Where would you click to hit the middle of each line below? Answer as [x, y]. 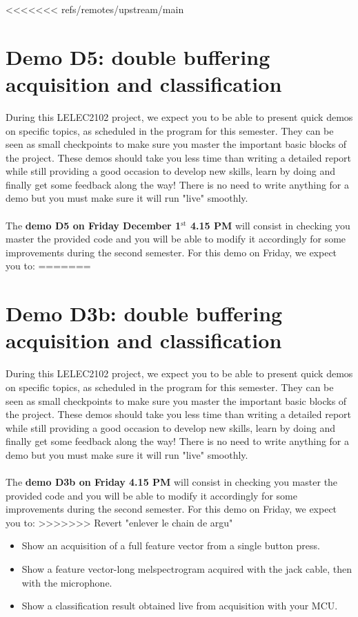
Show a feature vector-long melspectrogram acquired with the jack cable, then [187, 569]
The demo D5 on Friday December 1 [93, 225]
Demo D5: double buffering [138, 56]
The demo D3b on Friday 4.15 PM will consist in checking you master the [172, 482]
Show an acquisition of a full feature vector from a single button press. [171, 545]
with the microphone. [67, 582]
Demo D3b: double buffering [144, 313]
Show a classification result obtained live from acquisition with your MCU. [180, 606]
